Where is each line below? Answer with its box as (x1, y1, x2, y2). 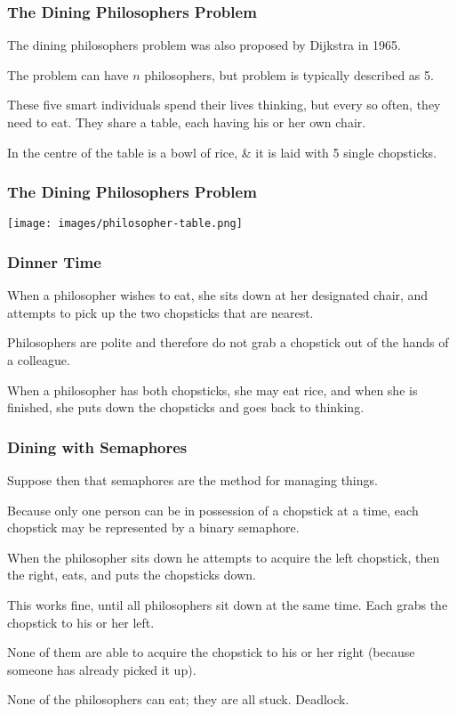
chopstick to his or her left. (7, 613, 155, 631)
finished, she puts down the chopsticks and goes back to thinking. (7, 398, 365, 417)
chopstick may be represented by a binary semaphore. (7, 518, 300, 537)
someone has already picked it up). (7, 660, 196, 678)
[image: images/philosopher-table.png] (7, 217, 243, 231)
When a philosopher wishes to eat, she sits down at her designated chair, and (7, 286, 429, 304)
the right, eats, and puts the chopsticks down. (7, 565, 256, 584)
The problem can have (7, 65, 129, 84)
